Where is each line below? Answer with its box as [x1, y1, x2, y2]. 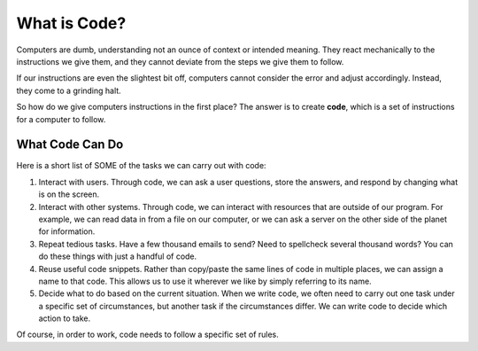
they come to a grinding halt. [16, 85, 121, 96]
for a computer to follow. [16, 113, 106, 124]
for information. [38, 226, 96, 237]
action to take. [38, 313, 91, 324]
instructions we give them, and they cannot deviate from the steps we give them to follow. [16, 56, 344, 66]
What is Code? [16, 13, 127, 33]
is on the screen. [38, 189, 100, 199]
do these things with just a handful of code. [38, 251, 197, 261]
